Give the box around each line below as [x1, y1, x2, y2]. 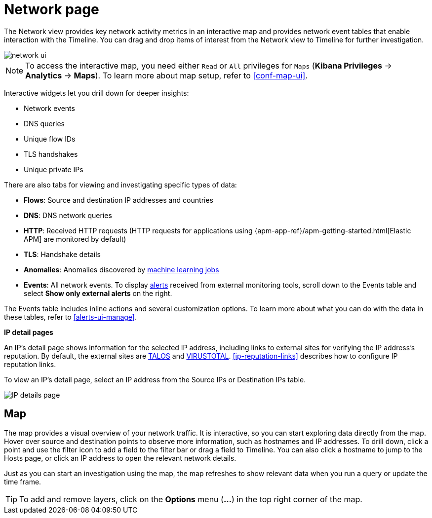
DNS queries [24, 119, 65, 128]
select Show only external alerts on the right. [24, 289, 172, 297]
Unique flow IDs [24, 134, 76, 143]
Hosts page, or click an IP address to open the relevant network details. [4, 453, 236, 462]
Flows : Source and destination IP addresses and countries [24, 195, 213, 204]
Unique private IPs [24, 165, 83, 174]
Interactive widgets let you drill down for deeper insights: [4, 88, 189, 97]
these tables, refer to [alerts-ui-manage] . [4, 312, 137, 321]
